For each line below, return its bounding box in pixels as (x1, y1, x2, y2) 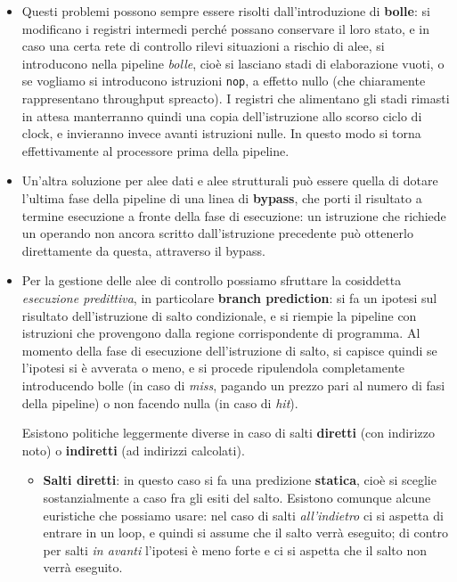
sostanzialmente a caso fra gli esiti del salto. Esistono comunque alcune (43, 488, 431, 506)
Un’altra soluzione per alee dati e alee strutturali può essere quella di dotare (21, 171, 438, 190)
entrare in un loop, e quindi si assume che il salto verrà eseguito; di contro (43, 523, 448, 542)
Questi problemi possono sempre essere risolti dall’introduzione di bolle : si (21, 2, 430, 20)
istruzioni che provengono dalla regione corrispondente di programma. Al (21, 324, 420, 342)
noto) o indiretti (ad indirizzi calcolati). (21, 440, 245, 459)
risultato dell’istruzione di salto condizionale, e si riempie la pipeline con (21, 306, 417, 324)
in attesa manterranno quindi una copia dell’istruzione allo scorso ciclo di (21, 106, 422, 125)
